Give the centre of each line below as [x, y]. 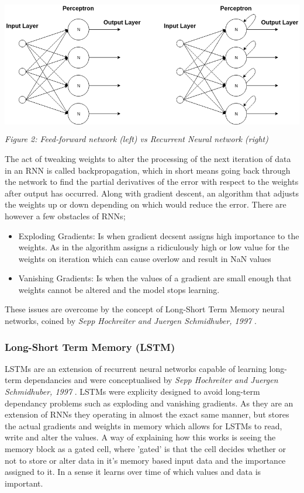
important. [24, 483]
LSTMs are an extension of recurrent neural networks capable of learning [136, 368]
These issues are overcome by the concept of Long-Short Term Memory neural [145, 309]
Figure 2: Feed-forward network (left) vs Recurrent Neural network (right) [137, 139]
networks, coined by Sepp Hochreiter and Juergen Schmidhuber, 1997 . [131, 321]
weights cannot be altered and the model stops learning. [119, 289]
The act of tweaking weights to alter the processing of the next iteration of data [148, 158]
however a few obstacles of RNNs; [65, 216]
